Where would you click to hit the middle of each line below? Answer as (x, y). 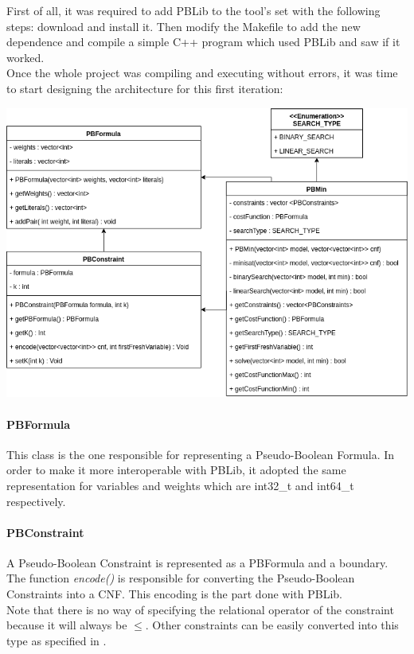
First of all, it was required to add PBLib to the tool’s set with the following (193, 10)
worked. (25, 57)
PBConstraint (45, 532)
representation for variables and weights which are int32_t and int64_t (180, 485)
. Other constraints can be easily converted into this (272, 625)
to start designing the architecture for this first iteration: (145, 88)
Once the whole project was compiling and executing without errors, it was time (202, 73)
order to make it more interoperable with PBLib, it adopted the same (176, 470)
